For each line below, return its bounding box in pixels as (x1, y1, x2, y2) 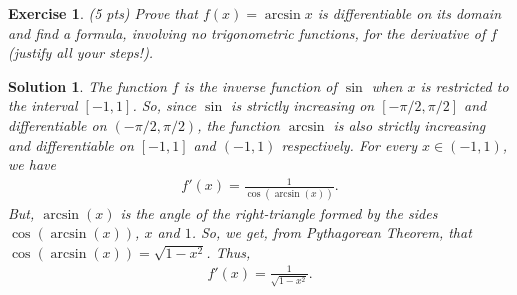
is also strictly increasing (333, 114, 486, 135)
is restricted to (420, 75, 509, 96)
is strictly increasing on (231, 95, 375, 116)
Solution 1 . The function (8, 75, 167, 96)
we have (8, 154, 56, 175)
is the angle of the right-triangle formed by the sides (120, 202, 438, 223)
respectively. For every (281, 134, 418, 155)
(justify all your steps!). (8, 42, 154, 63)
